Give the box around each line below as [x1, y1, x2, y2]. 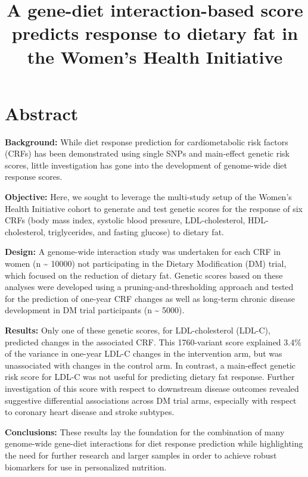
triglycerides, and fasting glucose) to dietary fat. [48, 225, 224, 238]
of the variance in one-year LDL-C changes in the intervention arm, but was [5, 347, 282, 360]
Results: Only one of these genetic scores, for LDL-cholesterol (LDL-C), [5, 324, 270, 336]
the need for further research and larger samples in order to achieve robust [5, 448, 277, 461]
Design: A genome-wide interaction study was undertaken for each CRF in [5, 245, 281, 258]
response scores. [5, 170, 63, 183]
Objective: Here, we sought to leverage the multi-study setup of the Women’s [5, 191, 292, 203]
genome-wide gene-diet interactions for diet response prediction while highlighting [5, 437, 303, 450]
